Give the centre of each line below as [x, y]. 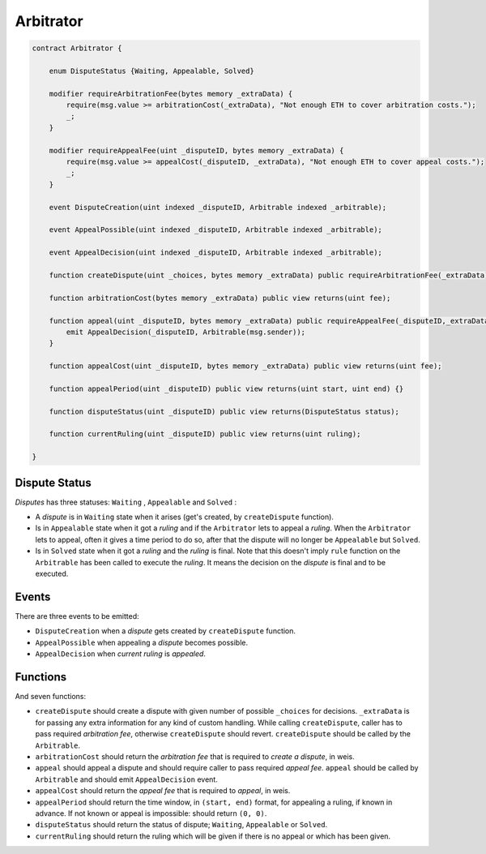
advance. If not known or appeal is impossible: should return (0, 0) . [151, 813]
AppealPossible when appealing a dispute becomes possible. [142, 642]
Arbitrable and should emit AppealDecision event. [126, 779]
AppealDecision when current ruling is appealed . [121, 654]
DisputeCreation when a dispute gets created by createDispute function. [165, 631]
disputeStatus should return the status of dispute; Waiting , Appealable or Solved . [181, 825]
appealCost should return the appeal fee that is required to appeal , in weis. [163, 791]
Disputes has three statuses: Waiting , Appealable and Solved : [126, 502]
